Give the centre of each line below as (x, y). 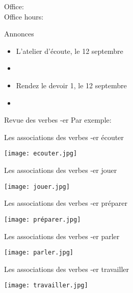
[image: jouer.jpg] (37, 187)
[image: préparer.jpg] (43, 219)
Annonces (19, 34)
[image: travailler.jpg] (46, 286)
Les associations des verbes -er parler (62, 236)
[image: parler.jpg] (39, 253)
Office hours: (24, 16)
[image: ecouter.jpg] (41, 154)
